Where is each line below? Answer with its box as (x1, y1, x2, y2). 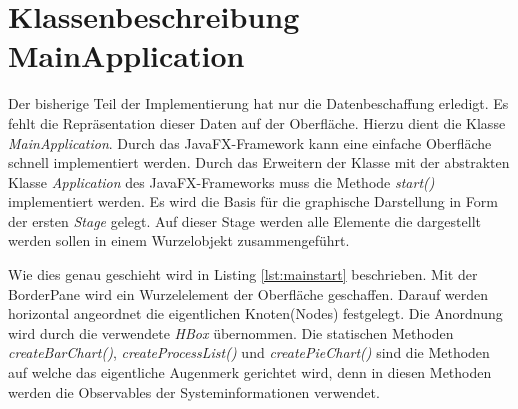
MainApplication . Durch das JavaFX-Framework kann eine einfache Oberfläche (8, 132, 492, 153)
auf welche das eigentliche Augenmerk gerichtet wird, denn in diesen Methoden (8, 362, 492, 383)
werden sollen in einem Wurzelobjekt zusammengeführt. (8, 230, 350, 251)
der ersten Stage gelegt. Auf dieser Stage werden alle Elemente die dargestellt (8, 210, 481, 231)
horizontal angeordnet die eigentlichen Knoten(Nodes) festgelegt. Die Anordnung (8, 303, 503, 324)
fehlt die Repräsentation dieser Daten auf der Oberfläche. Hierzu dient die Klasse (8, 112, 506, 133)
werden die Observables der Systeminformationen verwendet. (8, 381, 380, 402)
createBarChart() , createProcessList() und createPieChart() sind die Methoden (8, 342, 490, 363)
